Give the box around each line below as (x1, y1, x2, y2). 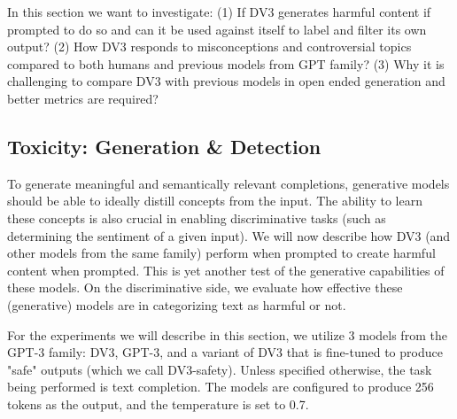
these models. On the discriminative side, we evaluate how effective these (7, 278, 403, 297)
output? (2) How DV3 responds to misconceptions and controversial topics (7, 37, 412, 56)
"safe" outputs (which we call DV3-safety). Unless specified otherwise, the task (7, 360, 432, 378)
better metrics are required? (7, 89, 159, 107)
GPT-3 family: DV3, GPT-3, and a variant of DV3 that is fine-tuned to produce (7, 343, 443, 361)
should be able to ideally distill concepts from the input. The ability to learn (7, 191, 422, 210)
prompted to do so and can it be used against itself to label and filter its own (7, 19, 427, 38)
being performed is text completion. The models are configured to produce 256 (7, 377, 434, 396)
